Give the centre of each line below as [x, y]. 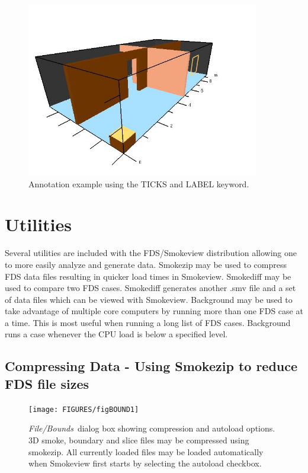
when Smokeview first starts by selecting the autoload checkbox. [145, 463]
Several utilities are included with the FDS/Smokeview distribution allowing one [151, 253]
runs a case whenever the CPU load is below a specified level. [116, 334]
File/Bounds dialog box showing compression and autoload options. [152, 428]
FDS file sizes [47, 383]
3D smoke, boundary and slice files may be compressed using [139, 440]
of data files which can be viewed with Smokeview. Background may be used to [149, 299]
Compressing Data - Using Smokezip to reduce [151, 366]
